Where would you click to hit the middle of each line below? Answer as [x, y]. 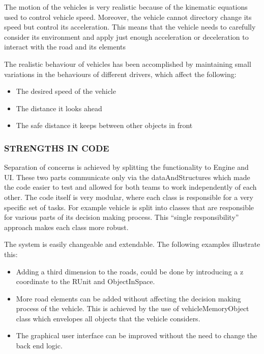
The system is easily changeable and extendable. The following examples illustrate [132, 244]
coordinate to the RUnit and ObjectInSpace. [85, 281]
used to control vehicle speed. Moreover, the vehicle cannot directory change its [128, 17]
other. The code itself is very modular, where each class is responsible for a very [129, 197]
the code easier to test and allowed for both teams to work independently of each [130, 187]
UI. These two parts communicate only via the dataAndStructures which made [127, 177]
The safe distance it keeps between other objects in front [104, 125]
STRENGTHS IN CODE [57, 148]
